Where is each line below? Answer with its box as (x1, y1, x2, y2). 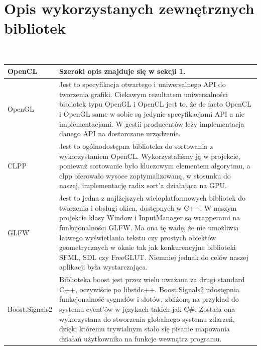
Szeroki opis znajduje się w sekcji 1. (59, 66, 186, 76)
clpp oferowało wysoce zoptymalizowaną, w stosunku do (59, 170, 231, 181)
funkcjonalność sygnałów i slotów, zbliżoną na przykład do (59, 294, 239, 304)
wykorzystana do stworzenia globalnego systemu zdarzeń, (59, 313, 235, 324)
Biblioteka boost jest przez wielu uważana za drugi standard (59, 274, 245, 285)
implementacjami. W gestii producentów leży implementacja (59, 118, 244, 129)
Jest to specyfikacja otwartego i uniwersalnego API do (59, 79, 226, 90)
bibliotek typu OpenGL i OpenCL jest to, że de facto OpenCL (59, 99, 251, 109)
